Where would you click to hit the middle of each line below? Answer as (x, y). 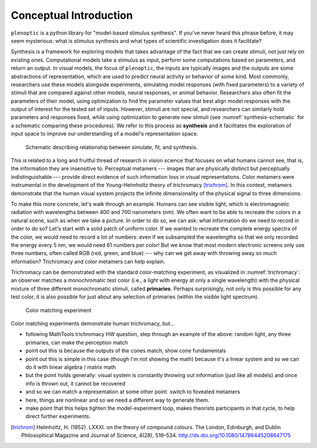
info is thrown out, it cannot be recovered (75, 383)
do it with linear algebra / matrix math (71, 367)
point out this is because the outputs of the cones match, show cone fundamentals (126, 351)
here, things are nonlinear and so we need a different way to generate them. (117, 400)
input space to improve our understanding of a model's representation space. (104, 134)
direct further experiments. (58, 416)
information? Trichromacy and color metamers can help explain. (88, 262)
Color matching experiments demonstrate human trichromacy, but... (93, 324)
